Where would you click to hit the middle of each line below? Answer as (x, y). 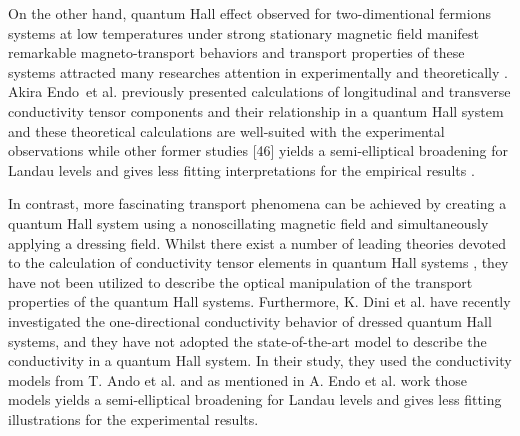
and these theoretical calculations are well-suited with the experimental (226, 130)
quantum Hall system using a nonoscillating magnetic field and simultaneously (248, 222)
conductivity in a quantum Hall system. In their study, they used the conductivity (260, 360)
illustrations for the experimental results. (133, 418)
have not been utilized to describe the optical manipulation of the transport (240, 281)
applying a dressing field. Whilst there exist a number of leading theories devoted (257, 242)
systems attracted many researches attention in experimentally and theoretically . (258, 71)
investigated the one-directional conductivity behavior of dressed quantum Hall (250, 320)
